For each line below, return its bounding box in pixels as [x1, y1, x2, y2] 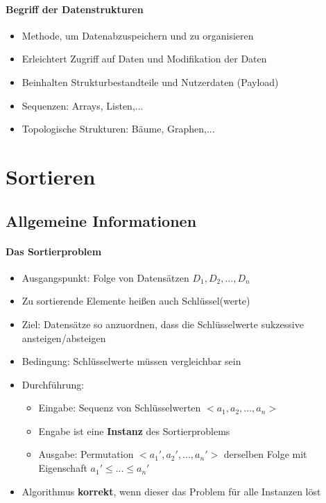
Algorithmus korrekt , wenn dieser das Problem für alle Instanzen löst [22, 484, 321, 498]
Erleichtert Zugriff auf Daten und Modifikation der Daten [22, 51, 267, 66]
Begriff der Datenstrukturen [6, 1, 144, 16]
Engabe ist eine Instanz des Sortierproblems [38, 423, 230, 438]
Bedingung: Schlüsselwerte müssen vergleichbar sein [22, 354, 241, 368]
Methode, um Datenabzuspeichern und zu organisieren [22, 28, 254, 42]
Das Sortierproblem [6, 244, 102, 258]
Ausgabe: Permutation [38, 447, 134, 461]
